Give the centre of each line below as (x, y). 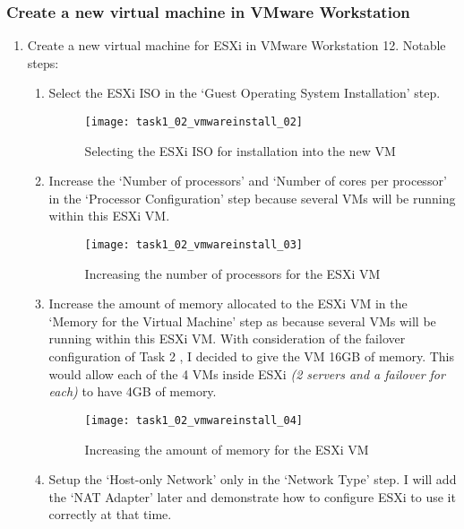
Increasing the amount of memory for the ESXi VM (227, 449)
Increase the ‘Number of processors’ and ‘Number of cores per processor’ (248, 181)
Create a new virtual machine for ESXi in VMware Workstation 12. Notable (236, 45)
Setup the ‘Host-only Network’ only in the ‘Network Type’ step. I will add (253, 479)
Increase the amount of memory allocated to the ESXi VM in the (228, 304)
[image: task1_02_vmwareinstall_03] (193, 245)
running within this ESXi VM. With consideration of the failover (227, 338)
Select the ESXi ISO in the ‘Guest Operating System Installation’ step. (245, 93)
